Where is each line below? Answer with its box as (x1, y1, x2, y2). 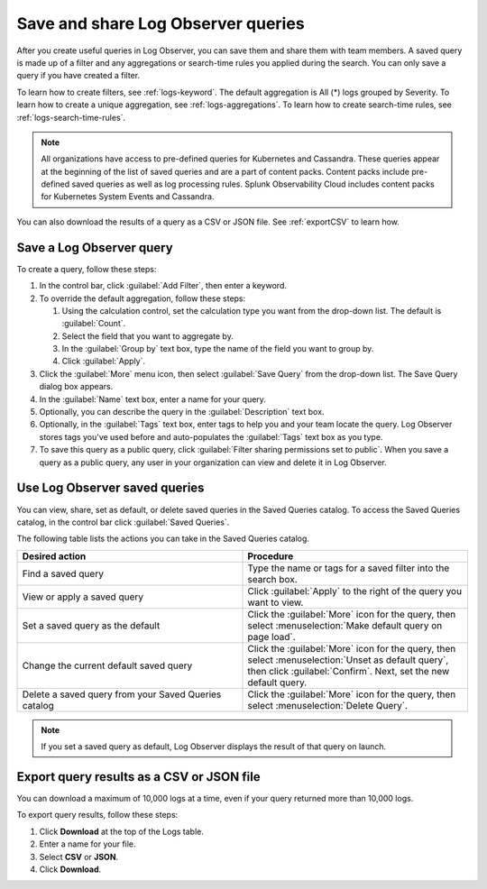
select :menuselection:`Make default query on (247, 619, 443, 631)
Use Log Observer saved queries (16, 481, 205, 496)
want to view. (247, 596, 304, 609)
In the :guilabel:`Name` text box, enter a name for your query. (39, 393, 266, 405)
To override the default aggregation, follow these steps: (39, 293, 246, 304)
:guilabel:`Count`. (61, 318, 126, 329)
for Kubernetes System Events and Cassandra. (41, 191, 215, 202)
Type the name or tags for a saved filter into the (247, 562, 450, 574)
